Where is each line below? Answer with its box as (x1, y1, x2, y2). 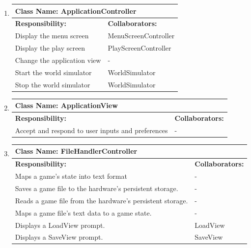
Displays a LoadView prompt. (15, 220, 105, 230)
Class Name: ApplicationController (15, 5, 137, 16)
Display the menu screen (15, 30, 89, 41)
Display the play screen (15, 43, 85, 53)
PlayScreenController (108, 43, 171, 53)
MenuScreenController (108, 30, 175, 41)
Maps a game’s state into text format (15, 171, 127, 181)
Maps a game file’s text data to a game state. (15, 207, 152, 218)
